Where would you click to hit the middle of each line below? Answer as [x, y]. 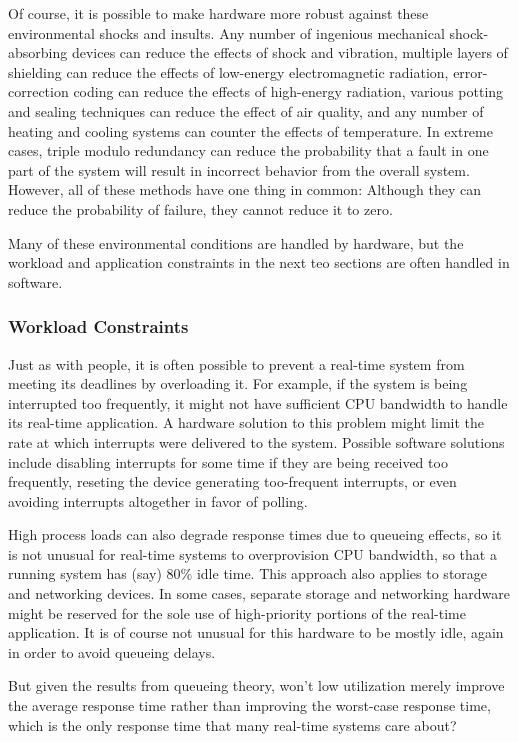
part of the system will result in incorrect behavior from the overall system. [239, 169]
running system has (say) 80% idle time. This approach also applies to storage [248, 573]
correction [38, 91]
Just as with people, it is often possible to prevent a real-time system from [236, 363]
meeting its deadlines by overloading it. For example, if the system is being [238, 383]
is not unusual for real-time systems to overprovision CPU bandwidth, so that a [252, 553]
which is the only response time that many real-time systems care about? [232, 724]
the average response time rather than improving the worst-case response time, [249, 705]
